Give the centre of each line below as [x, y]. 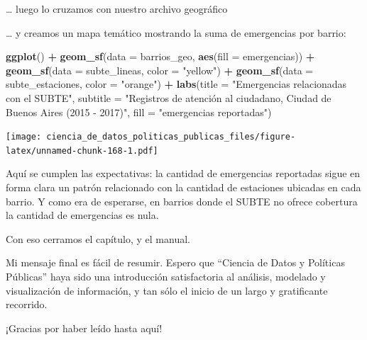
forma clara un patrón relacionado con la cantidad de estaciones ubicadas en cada [183, 187]
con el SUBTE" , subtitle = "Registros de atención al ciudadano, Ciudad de [169, 97]
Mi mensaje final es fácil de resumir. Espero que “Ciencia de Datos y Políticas [175, 262]
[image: [24, 137]
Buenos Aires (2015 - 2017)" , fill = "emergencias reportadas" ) [139, 112]
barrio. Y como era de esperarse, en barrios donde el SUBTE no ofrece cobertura [182, 201]
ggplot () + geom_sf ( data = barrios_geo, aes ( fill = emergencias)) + [160, 56]
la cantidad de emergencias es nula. [82, 215]
